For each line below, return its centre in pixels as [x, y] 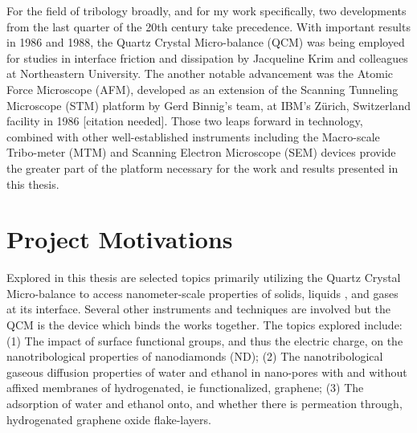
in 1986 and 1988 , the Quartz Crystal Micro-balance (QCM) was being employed [206, 42]
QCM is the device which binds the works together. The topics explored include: [204, 325]
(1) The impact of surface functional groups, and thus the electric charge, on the [205, 340]
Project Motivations [120, 239]
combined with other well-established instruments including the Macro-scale [193, 136]
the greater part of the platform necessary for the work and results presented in [202, 167]
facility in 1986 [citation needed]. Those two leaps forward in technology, [185, 121]
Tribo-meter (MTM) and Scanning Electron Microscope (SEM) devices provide [201, 152]
